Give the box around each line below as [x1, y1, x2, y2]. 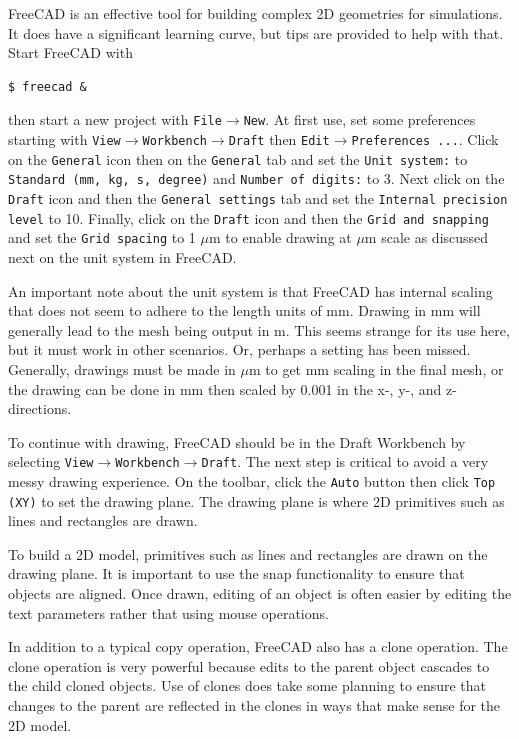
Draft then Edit [228, 129, 330, 150]
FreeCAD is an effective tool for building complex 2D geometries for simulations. [8, 3, 503, 23]
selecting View [8, 451, 94, 472]
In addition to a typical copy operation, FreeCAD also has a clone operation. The [8, 636, 508, 657]
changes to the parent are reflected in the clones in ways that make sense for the [8, 695, 501, 716]
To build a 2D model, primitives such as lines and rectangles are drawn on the [8, 543, 488, 564]
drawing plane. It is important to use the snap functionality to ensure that [8, 563, 465, 584]
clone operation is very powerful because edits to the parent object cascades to [8, 655, 490, 676]
